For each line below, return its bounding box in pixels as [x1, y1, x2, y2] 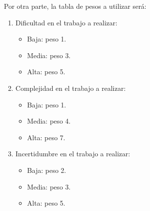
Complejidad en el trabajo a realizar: [15, 83, 126, 93]
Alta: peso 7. [27, 132, 65, 142]
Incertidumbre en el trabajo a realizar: [15, 148, 130, 159]
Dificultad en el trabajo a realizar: [15, 17, 118, 27]
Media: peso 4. [27, 116, 71, 126]
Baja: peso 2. [27, 165, 66, 175]
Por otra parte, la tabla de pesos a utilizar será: [4, 1, 147, 11]
